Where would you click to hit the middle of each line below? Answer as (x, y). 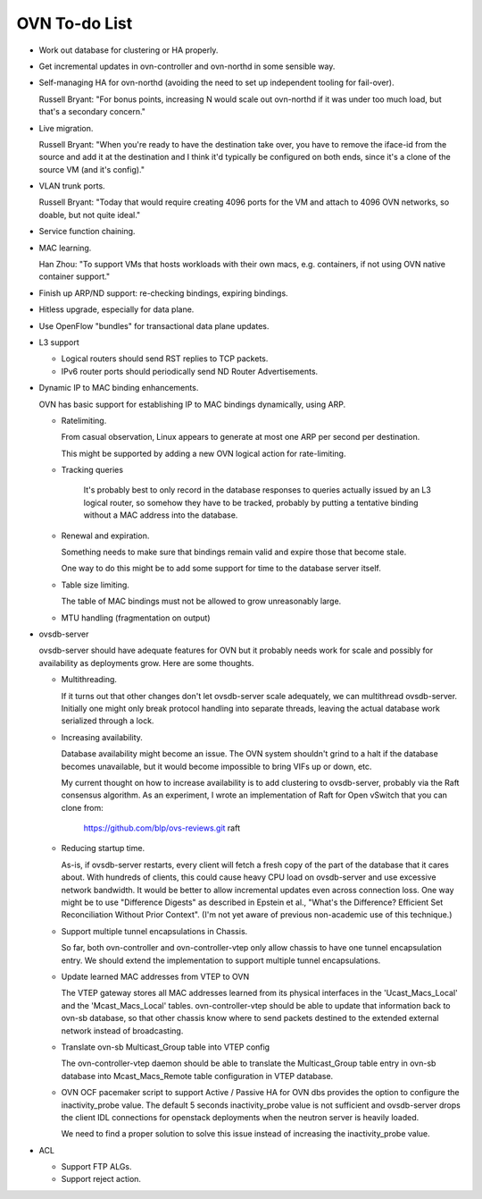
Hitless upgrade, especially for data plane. (116, 309)
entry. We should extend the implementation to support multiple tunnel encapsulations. (221, 960)
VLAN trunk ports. (72, 186)
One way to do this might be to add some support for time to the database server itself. (221, 569)
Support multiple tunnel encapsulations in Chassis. (154, 931)
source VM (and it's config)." (92, 169)
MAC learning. (65, 248)
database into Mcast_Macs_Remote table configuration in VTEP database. (197, 1076)
